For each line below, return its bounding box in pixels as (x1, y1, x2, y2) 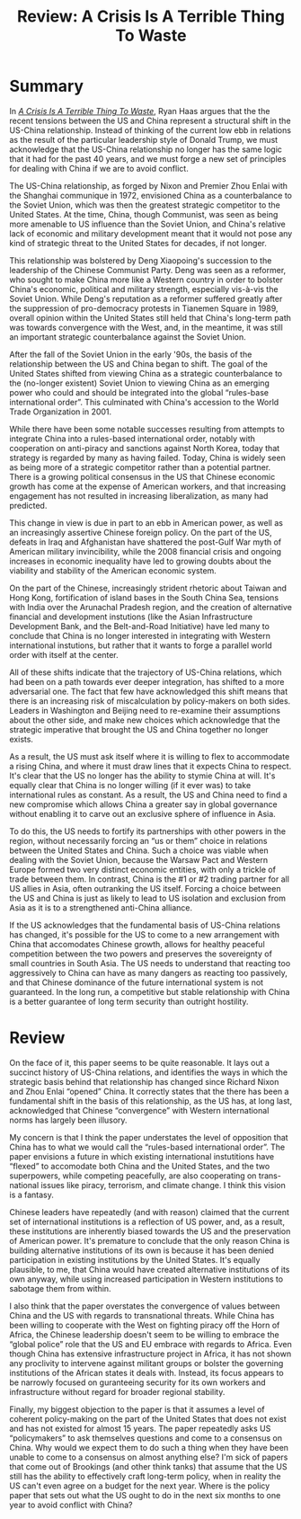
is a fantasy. (9, 1189, 54, 1200)
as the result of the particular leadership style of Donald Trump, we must (9, 134, 279, 145)
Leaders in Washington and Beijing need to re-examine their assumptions (9, 705, 281, 715)
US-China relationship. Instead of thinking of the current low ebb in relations (9, 124, 292, 136)
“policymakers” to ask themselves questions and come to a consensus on (9, 1432, 283, 1443)
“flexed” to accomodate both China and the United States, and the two (9, 1160, 270, 1171)
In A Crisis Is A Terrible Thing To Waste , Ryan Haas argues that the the (9, 105, 270, 116)
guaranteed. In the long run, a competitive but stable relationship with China (9, 986, 290, 997)
